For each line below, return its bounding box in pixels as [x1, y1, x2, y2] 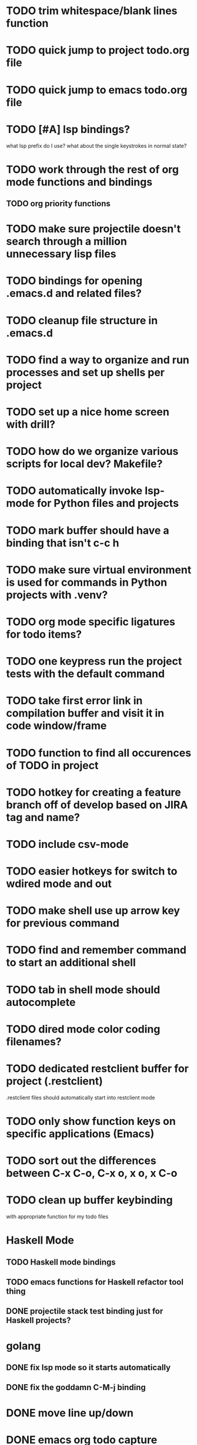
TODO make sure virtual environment [6, 563, 192, 576]
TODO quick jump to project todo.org [6, 44, 190, 57]
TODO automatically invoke [6, 484, 143, 497]
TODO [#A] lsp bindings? [6, 123, 131, 136]
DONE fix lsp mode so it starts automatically [6, 1362, 171, 1373]
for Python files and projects [36, 497, 179, 510]
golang [6, 1339, 41, 1352]
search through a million [6, 235, 128, 248]
